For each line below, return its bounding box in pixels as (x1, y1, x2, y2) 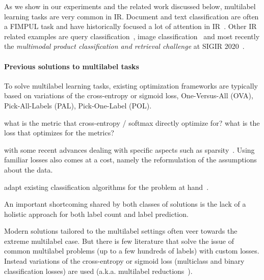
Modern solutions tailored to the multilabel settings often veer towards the (4, 226, 237, 236)
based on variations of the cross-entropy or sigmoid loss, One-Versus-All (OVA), (4, 90, 253, 101)
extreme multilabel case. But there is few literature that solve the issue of (4, 235, 234, 246)
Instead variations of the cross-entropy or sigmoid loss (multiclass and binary (4, 256, 245, 266)
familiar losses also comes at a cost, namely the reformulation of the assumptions (4, 154, 257, 165)
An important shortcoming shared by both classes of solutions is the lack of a (4, 199, 246, 209)
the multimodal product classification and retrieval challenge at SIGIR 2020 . (4, 41, 245, 51)
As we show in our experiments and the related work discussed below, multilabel (4, 1, 256, 11)
